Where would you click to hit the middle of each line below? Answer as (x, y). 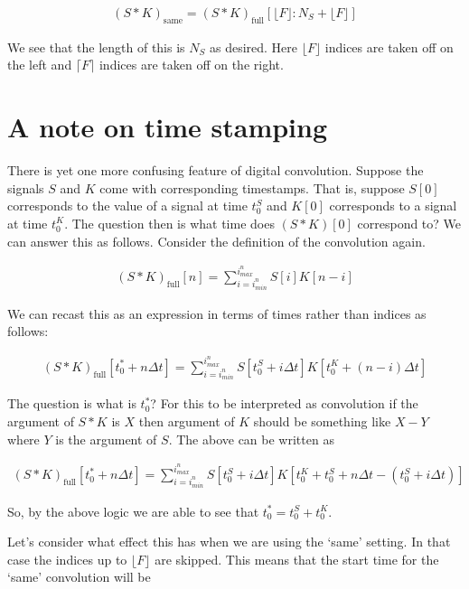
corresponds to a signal (393, 206)
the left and (40, 65)
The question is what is (72, 403)
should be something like (322, 421)
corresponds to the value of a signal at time (127, 206)
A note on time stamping (168, 127)
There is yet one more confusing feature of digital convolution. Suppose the (216, 170)
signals (26, 187)
